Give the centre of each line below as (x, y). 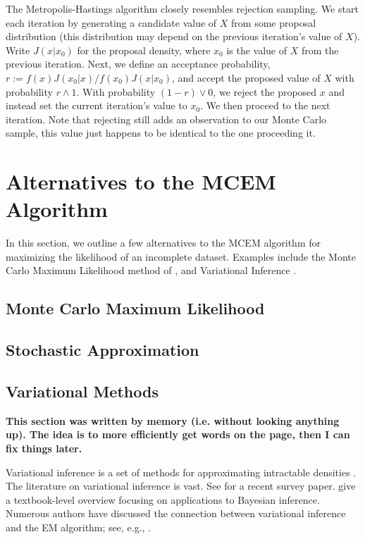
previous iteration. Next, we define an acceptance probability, (138, 64)
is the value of (257, 50)
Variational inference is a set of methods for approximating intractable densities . (181, 472)
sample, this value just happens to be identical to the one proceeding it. (161, 133)
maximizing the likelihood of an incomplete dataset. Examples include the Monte (181, 256)
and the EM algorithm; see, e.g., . (79, 527)
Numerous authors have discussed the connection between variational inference (176, 513)
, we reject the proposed (265, 91)
